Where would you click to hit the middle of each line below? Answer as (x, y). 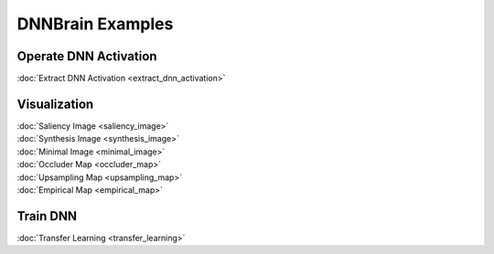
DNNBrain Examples (95, 24)
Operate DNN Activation (87, 56)
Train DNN (47, 216)
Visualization (55, 104)
